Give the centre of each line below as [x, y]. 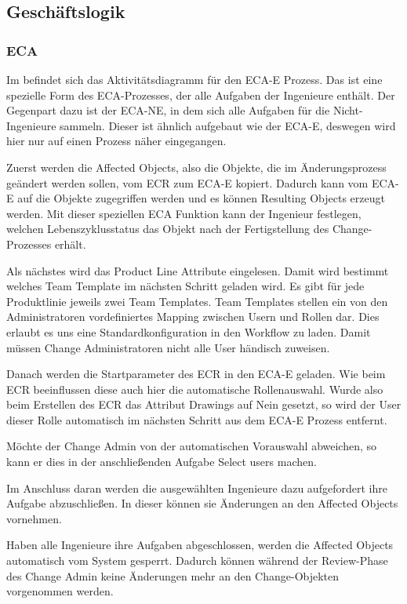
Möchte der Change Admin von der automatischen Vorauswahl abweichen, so [192, 446]
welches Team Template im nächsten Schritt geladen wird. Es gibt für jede [185, 286]
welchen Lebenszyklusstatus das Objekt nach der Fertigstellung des [168, 229]
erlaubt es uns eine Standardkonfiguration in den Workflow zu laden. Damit [189, 331]
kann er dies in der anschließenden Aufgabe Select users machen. [162, 462]
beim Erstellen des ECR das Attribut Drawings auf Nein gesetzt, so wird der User [204, 404]
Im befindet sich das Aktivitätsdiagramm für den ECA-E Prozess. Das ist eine [194, 79]
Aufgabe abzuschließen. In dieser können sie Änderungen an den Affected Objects [202, 503]
